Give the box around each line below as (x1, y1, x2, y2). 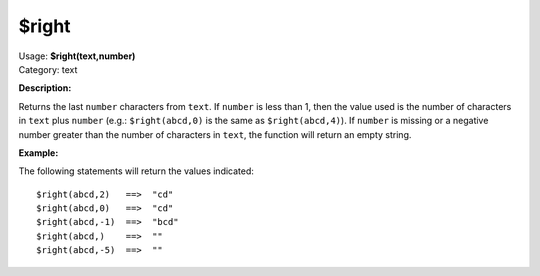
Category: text (18, 63, 78, 75)
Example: (18, 146, 59, 159)
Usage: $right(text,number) (18, 50, 136, 62)
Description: (18, 82, 72, 94)
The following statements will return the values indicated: (18, 165, 255, 177)
